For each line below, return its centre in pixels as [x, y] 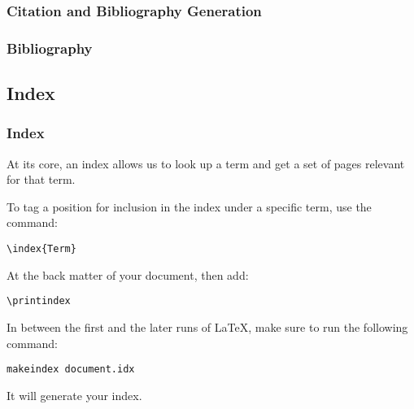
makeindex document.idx [71, 370]
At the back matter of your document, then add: [128, 274]
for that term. [41, 179]
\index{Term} [41, 249]
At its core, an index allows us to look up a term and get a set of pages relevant [206, 163]
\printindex [39, 301]
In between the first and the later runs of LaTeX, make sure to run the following [207, 326]
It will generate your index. [74, 395]
